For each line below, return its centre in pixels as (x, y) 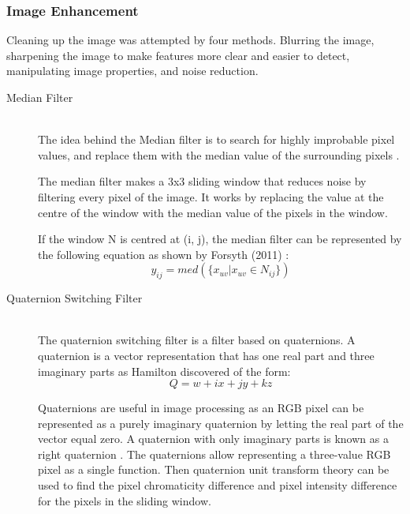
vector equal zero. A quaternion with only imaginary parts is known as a (213, 439)
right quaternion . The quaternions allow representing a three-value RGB (214, 454)
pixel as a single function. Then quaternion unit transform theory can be (214, 469)
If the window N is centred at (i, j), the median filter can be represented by (220, 239)
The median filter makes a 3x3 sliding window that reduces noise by (202, 181)
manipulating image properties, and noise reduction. (132, 71)
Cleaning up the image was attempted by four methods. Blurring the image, (190, 40)
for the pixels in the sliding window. (125, 500)
